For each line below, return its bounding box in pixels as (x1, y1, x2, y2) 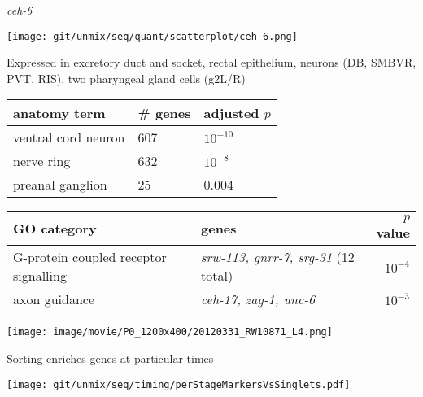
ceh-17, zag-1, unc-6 (201, 290, 316, 309)
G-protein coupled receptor (13, 247, 167, 267)
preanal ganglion (13, 175, 107, 194)
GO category (13, 219, 97, 238)
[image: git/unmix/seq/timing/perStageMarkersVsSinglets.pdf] (7, 378, 351, 390)
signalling (13, 266, 67, 286)
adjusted (203, 103, 259, 123)
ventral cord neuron (13, 128, 125, 147)
